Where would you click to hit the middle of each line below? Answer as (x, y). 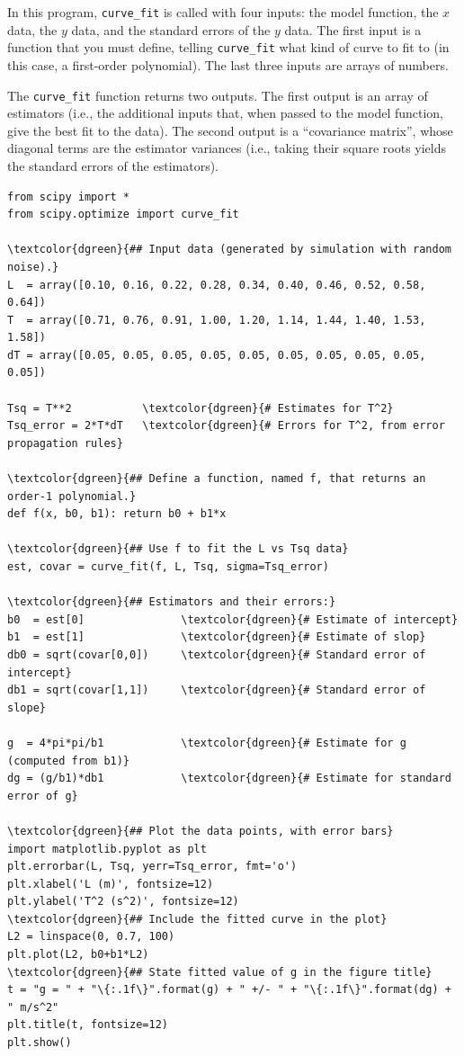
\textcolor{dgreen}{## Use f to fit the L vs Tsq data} (178, 549)
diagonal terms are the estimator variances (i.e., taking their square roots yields (227, 148)
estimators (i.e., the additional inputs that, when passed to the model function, (226, 113)
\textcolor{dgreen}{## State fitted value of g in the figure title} (220, 972)
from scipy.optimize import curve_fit (123, 215)
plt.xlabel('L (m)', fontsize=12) (111, 884)
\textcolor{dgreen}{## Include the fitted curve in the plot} (197, 919)
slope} (27, 707)
